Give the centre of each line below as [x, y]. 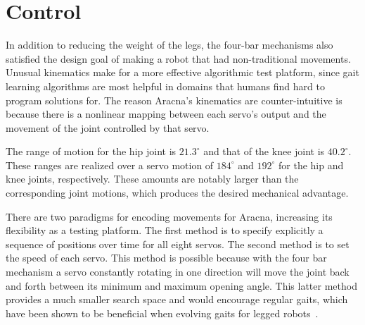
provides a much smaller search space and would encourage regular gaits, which [177, 299]
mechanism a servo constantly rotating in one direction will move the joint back [178, 272]
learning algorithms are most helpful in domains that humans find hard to [165, 86]
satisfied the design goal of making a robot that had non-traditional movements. [178, 58]
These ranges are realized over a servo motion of [110, 165]
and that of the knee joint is [264, 151]
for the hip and [311, 165]
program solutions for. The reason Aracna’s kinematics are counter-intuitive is [174, 100]
